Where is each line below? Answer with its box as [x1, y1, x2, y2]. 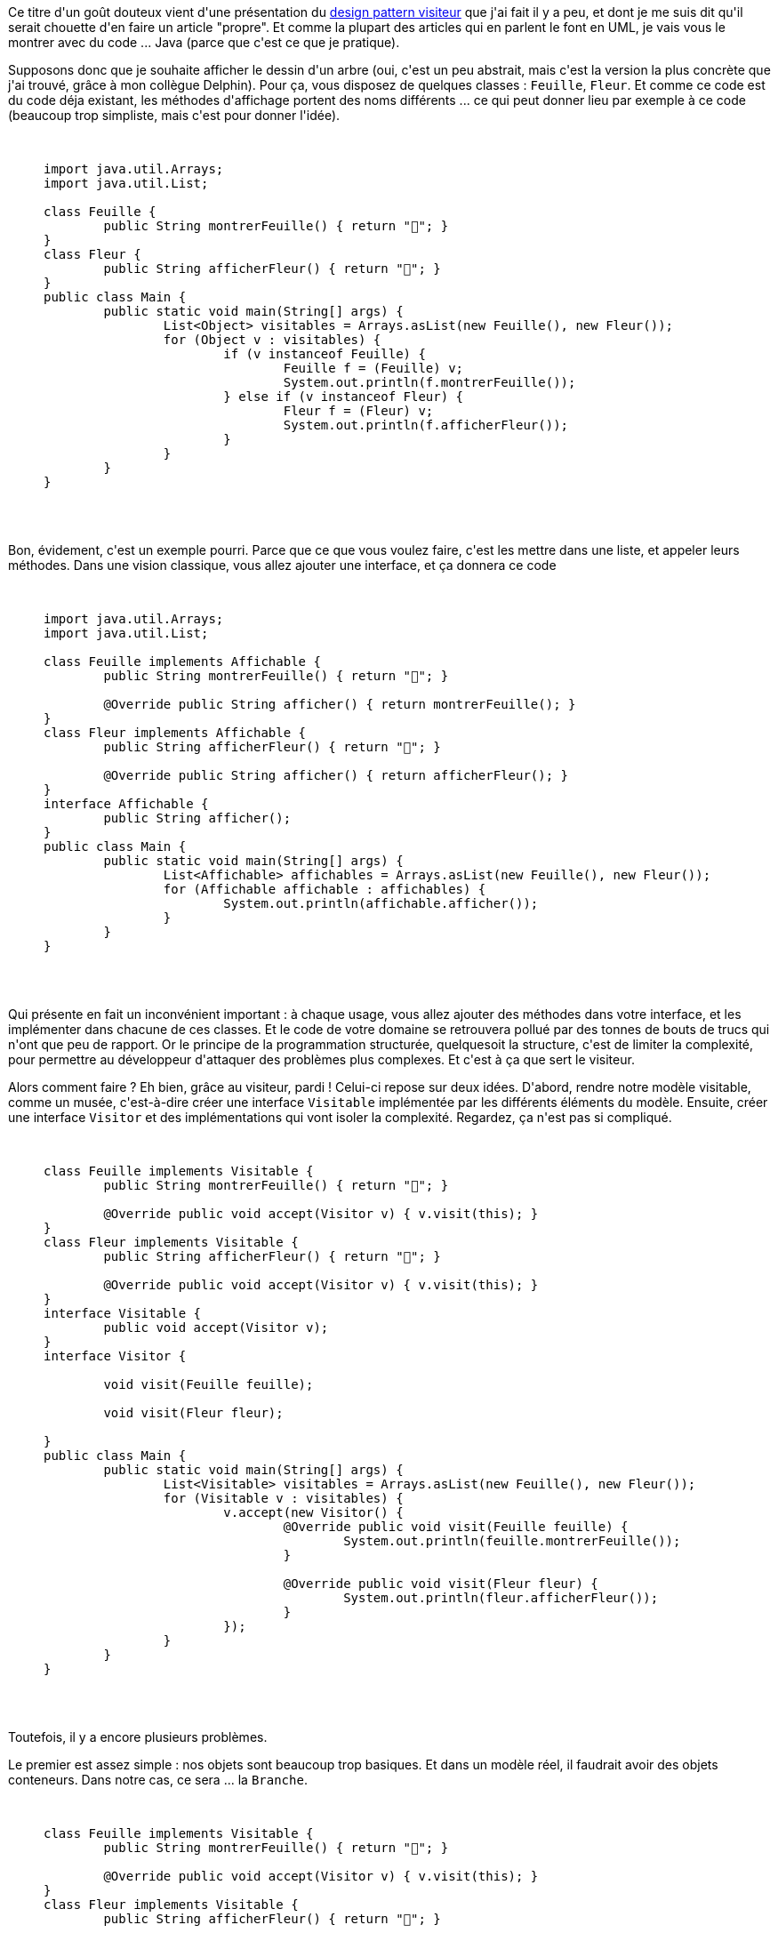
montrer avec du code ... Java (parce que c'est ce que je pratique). [8, 35, 400, 50]
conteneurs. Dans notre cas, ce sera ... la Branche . [8, 1772, 308, 1787]
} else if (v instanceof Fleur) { [223, 389, 464, 404]
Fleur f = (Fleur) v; [283, 404, 434, 418]
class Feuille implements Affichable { [44, 654, 321, 669]
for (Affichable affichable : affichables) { [163, 882, 486, 896]
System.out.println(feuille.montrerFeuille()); [343, 1534, 681, 1548]
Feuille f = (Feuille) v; [283, 361, 464, 375]
